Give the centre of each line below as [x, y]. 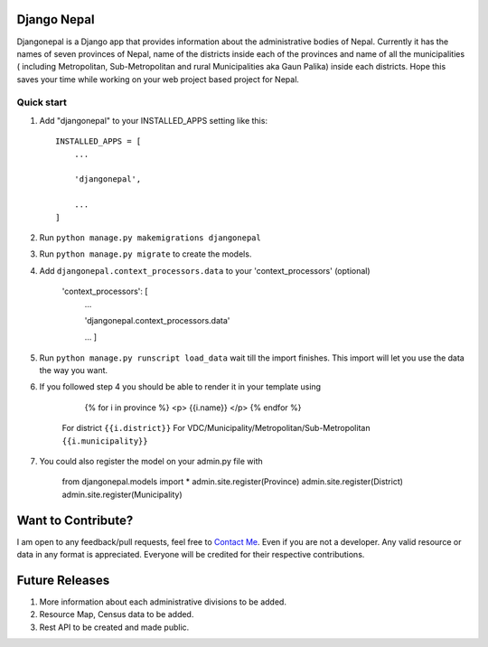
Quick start [42, 102]
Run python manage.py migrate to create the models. [145, 254]
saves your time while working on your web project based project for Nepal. [158, 79]
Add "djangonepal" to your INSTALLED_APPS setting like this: [154, 120]
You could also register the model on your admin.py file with [151, 462]
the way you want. [74, 370]
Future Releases [63, 580]
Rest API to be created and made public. [114, 627]
